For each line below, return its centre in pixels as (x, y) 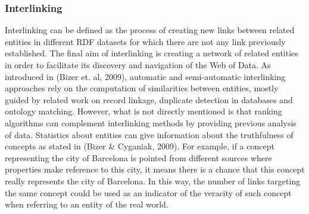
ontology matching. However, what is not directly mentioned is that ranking (143, 111)
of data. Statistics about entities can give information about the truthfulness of (149, 134)
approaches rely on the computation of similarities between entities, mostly (142, 88)
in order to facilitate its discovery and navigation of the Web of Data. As (138, 65)
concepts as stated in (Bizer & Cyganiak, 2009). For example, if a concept (140, 146)
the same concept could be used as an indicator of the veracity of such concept (148, 192)
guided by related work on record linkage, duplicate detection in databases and (149, 99)
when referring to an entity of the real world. (87, 204)
